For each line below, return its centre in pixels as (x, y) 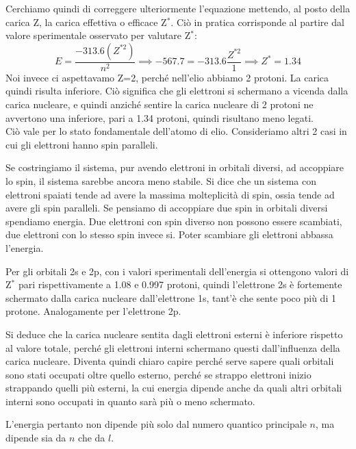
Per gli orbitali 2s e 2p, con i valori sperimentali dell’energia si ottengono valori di (177, 271)
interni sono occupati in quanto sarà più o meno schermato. (130, 401)
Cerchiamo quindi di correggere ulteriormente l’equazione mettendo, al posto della (178, 8)
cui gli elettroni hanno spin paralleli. (82, 144)
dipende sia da (36, 438)
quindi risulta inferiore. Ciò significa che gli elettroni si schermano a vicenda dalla (177, 91)
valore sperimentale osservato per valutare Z (98, 35)
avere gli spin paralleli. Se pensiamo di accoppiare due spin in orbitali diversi (167, 208)
